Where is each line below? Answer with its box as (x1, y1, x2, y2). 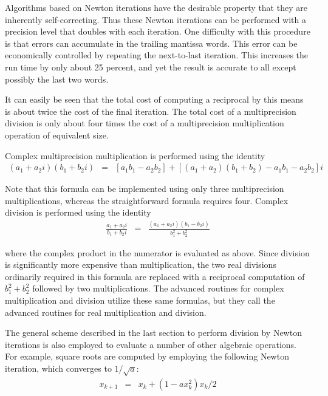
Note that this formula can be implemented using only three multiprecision (5, 182, 284, 195)
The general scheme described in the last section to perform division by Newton (5, 326, 302, 339)
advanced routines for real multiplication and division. (5, 306, 207, 318)
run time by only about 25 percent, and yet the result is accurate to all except (5, 60, 296, 73)
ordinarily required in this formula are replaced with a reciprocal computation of (5, 270, 305, 282)
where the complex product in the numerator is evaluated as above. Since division (5, 246, 310, 259)
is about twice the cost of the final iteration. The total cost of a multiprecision (5, 104, 296, 117)
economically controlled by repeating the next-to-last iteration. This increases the (5, 49, 308, 61)
